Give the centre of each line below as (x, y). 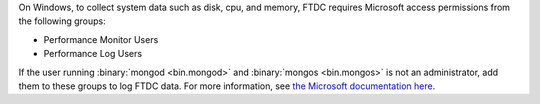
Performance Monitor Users (101, 39)
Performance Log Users (93, 54)
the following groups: (62, 21)
